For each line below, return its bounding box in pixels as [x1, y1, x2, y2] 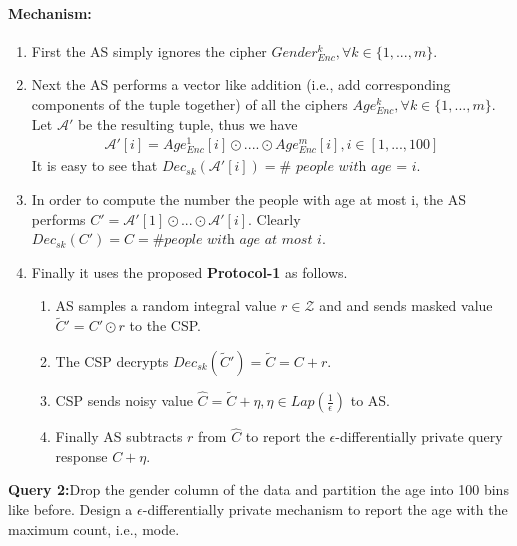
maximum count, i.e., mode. [8, 518, 180, 539]
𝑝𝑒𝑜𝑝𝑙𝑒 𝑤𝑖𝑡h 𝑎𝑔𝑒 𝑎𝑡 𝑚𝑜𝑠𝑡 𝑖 [164, 233, 322, 248]
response [55, 445, 108, 466]
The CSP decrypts [55, 350, 169, 371]
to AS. [350, 390, 390, 411]
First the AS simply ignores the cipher [31, 40, 267, 61]
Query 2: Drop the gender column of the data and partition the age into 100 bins [8, 479, 509, 500]
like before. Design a [8, 499, 133, 520]
